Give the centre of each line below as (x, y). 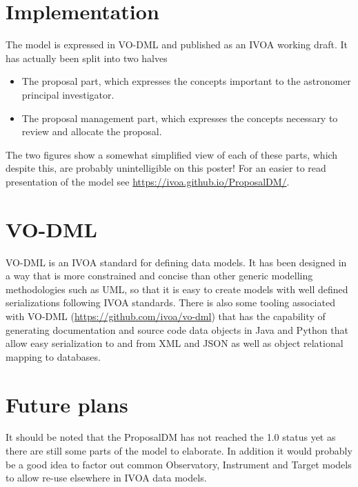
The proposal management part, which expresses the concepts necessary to (180, 118)
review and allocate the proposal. (92, 131)
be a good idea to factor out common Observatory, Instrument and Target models (179, 464)
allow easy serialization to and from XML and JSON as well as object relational (175, 343)
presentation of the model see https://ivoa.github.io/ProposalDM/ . (148, 181)
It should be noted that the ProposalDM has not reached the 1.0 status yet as (171, 437)
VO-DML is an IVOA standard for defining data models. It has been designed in (176, 262)
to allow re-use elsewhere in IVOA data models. (106, 478)
